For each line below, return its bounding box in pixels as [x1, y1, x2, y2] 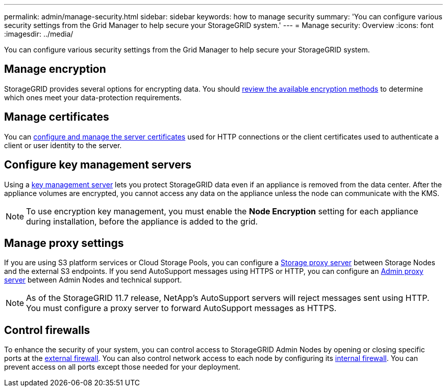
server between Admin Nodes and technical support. [4, 275, 182, 285]
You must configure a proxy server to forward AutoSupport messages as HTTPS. [26, 303, 337, 314]
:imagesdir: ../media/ [4, 30, 73, 38]
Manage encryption [4, 63, 106, 76]
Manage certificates [4, 110, 109, 124]
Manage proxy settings [4, 236, 124, 249]
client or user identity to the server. [4, 141, 122, 150]
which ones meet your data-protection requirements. [4, 93, 182, 102]
